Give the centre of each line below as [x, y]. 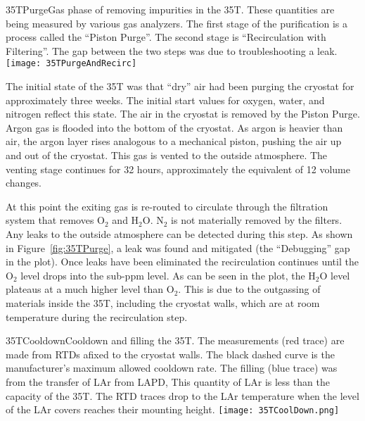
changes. [24, 183]
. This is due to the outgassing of [249, 289]
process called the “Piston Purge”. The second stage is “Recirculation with [166, 37]
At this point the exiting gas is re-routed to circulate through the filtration [167, 206]
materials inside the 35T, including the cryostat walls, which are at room [163, 302]
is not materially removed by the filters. [257, 220]
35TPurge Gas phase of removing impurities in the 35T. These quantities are [170, 9]
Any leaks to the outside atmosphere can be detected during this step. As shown [179, 233]
